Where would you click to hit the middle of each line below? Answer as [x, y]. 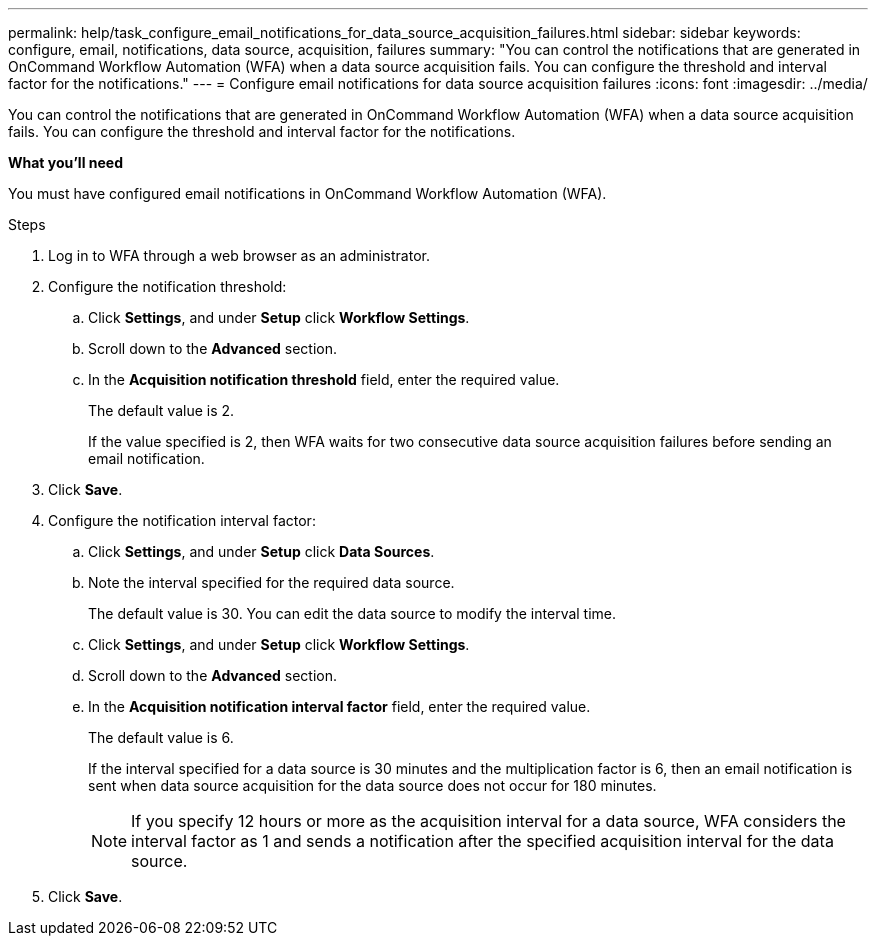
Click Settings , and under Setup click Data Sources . [261, 551]
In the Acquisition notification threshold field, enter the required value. [324, 379]
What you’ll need [65, 162]
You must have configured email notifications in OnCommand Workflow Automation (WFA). [307, 193]
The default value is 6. [161, 737]
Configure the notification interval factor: [182, 520]
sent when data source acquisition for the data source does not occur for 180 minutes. [372, 785]
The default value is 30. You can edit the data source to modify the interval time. [352, 613]
